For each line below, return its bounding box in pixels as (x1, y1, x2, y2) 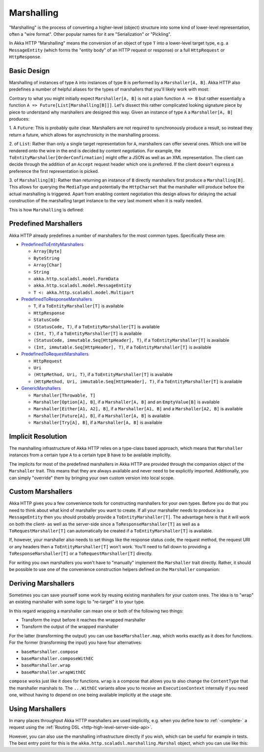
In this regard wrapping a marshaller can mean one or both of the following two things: (9, 608, 183, 614)
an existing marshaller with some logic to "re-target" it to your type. (9, 599, 145, 605)
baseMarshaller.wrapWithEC (21, 669, 86, 675)
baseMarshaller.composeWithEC (21, 656, 94, 661)
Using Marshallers (9, 705, 66, 713)
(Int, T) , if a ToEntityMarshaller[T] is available (33, 330, 142, 336)
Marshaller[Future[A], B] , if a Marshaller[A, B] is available (33, 413, 171, 419)
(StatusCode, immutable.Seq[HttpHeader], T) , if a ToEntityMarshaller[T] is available (33, 337, 230, 343)
